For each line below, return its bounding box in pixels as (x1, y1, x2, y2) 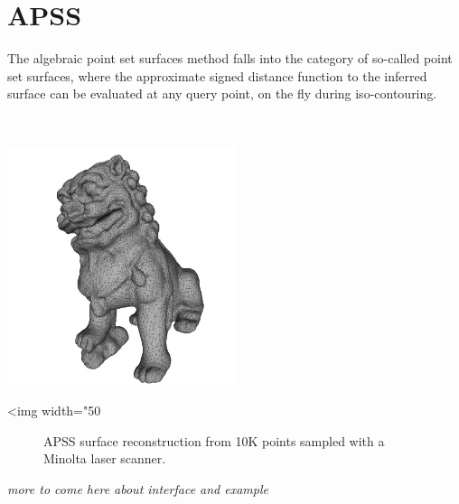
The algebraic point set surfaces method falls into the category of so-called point (7, 49, 453, 68)
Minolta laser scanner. (43, 449, 166, 468)
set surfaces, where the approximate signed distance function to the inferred (7, 66, 427, 85)
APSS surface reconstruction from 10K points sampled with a (43, 431, 385, 450)
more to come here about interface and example (7, 479, 269, 498)
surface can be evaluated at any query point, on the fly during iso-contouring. (7, 84, 437, 103)
